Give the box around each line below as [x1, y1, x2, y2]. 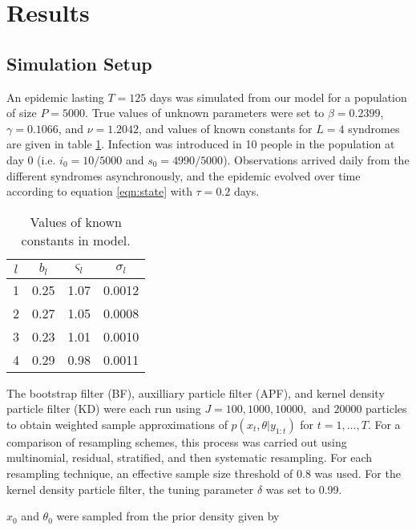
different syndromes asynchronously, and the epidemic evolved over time [6, 167, 361, 184]
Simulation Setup [6, 51, 152, 75]
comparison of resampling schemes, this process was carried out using [6, 433, 347, 450]
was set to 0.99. [265, 480, 342, 497]
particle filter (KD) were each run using [6, 400, 201, 417]
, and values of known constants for [139, 119, 313, 136]
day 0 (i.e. [6, 151, 56, 168]
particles [366, 400, 407, 417]
